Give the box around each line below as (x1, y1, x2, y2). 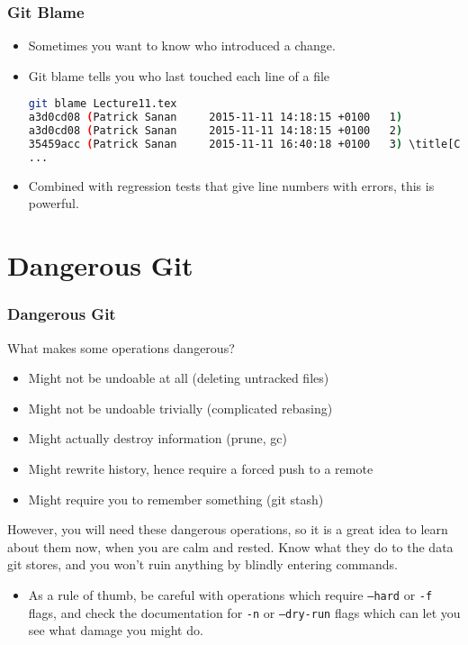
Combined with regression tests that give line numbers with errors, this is (28, 176, 435, 195)
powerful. (28, 194, 79, 213)
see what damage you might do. (28, 621, 203, 640)
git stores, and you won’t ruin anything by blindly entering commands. (7, 555, 399, 574)
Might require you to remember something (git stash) (28, 489, 324, 508)
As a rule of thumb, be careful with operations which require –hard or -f (28, 585, 433, 604)
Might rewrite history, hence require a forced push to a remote (28, 459, 373, 477)
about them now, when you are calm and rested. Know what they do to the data (7, 537, 454, 556)
